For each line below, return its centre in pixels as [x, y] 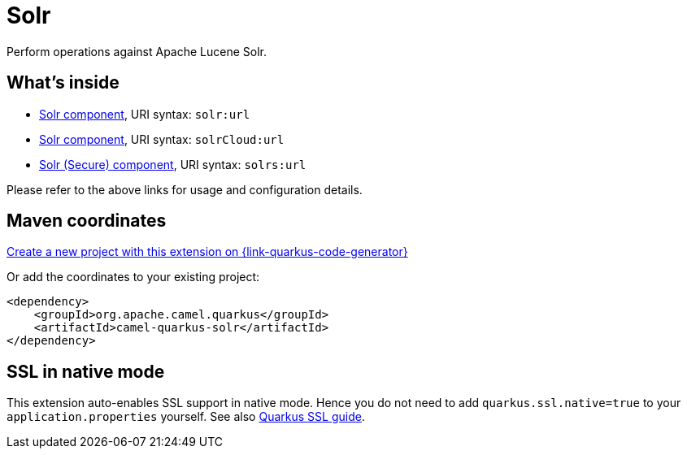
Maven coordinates [87, 221]
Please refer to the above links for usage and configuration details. [185, 189]
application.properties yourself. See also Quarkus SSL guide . [186, 417]
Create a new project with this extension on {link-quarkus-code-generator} [207, 252]
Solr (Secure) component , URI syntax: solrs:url [173, 164]
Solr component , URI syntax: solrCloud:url [162, 139]
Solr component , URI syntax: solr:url [145, 114]
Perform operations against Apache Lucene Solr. [137, 51]
